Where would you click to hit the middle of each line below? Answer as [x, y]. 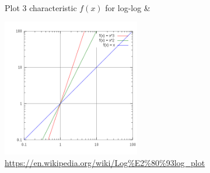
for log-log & [128, 7]
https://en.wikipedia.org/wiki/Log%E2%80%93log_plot [105, 162]
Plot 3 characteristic [41, 7]
